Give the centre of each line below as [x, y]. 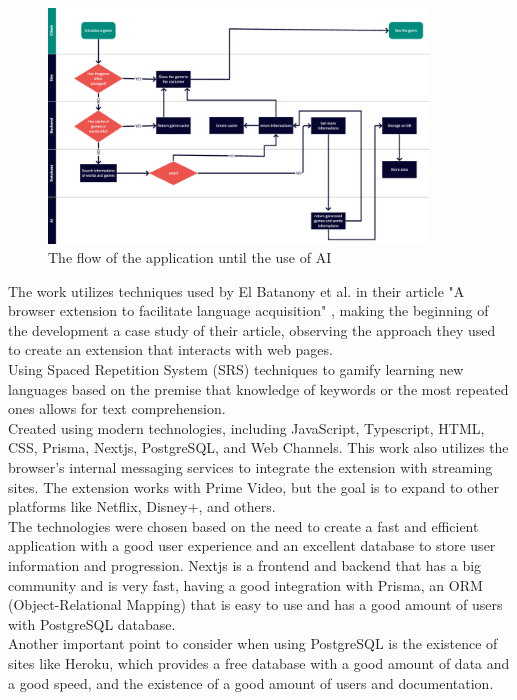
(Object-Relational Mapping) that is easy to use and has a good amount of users [255, 604]
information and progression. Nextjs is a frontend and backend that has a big [245, 565]
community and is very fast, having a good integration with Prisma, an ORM [245, 584]
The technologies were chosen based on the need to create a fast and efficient [243, 525]
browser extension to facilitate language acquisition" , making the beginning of [248, 310]
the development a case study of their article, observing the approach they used [252, 329]
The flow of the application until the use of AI [190, 257]
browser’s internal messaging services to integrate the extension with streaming [250, 467]
